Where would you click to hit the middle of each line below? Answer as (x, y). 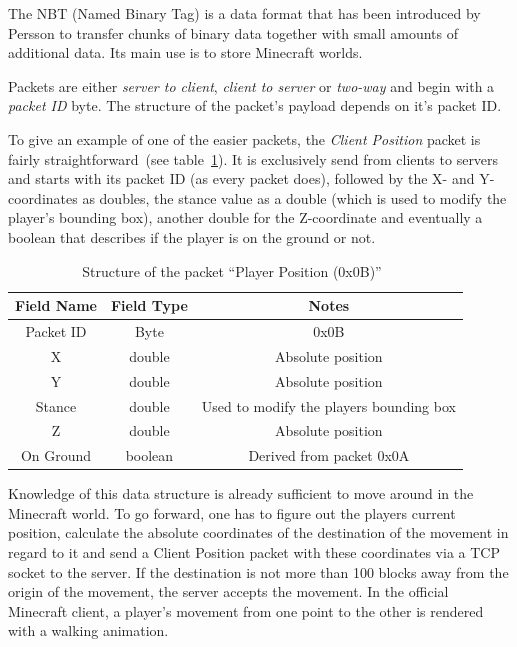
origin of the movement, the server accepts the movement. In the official (228, 591)
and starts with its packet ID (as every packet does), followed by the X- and (241, 178)
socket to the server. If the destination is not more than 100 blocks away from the (258, 571)
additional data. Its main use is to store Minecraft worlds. (185, 52)
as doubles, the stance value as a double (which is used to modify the (294, 197)
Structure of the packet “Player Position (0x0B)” (232, 270)
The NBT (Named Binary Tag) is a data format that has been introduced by (244, 13)
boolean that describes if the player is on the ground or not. (192, 236)
